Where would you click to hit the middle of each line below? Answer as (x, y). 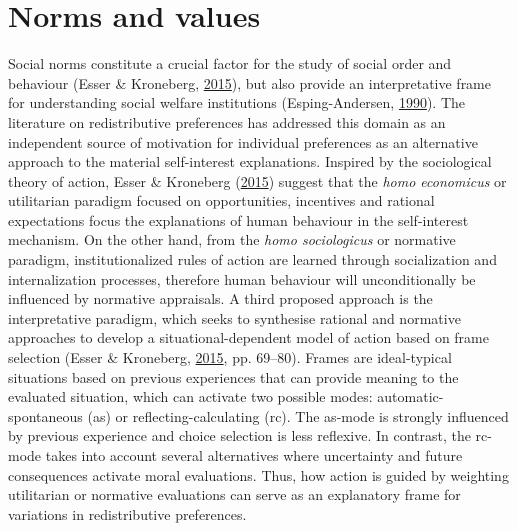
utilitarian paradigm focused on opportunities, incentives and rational (221, 200)
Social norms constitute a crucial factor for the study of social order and (230, 63)
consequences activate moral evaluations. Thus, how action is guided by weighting (258, 474)
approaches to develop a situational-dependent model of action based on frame (248, 337)
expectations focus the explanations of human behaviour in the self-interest (238, 219)
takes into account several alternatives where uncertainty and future (254, 455)
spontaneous (45, 415)
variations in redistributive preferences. (127, 513)
